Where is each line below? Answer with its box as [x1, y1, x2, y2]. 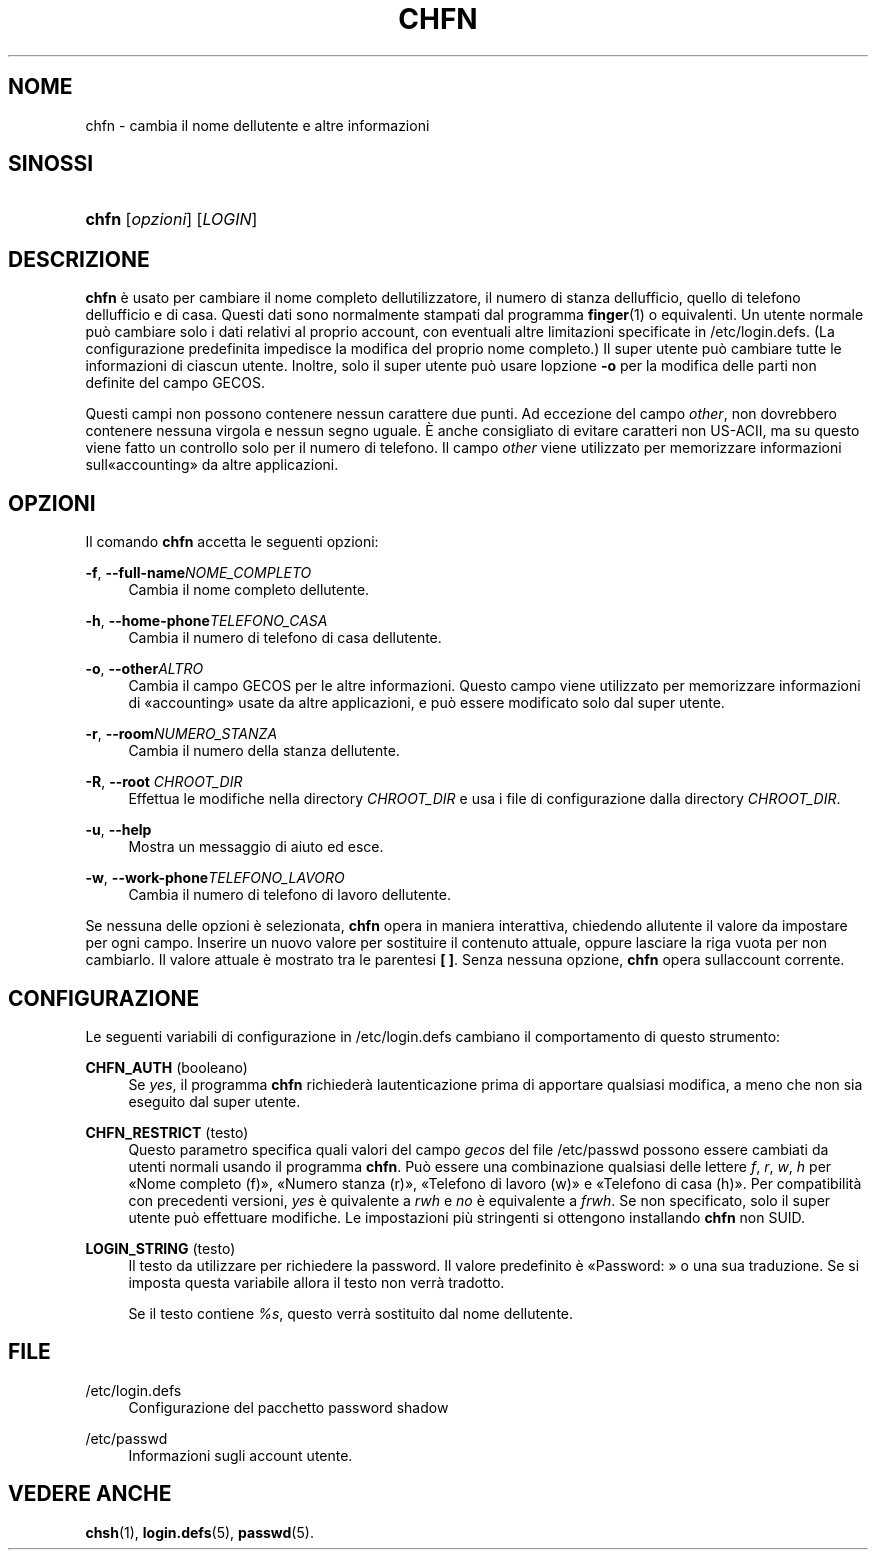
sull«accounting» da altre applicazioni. [85, 456, 339, 474]
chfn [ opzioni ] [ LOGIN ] [85, 209, 258, 230]
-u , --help [85, 821, 152, 839]
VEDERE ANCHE [8, 1481, 172, 1507]
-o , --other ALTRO [85, 660, 204, 678]
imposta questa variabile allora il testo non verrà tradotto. [128, 1273, 505, 1291]
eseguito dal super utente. [128, 1092, 301, 1110]
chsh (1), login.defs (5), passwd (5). [85, 1523, 314, 1541]
